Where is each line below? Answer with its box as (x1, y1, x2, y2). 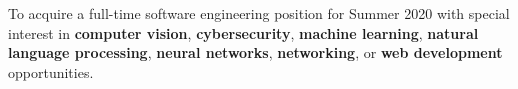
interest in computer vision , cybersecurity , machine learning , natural (8, 22, 479, 43)
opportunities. (8, 61, 94, 82)
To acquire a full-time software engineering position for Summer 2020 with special (8, 3, 510, 23)
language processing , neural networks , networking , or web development (8, 42, 503, 63)
